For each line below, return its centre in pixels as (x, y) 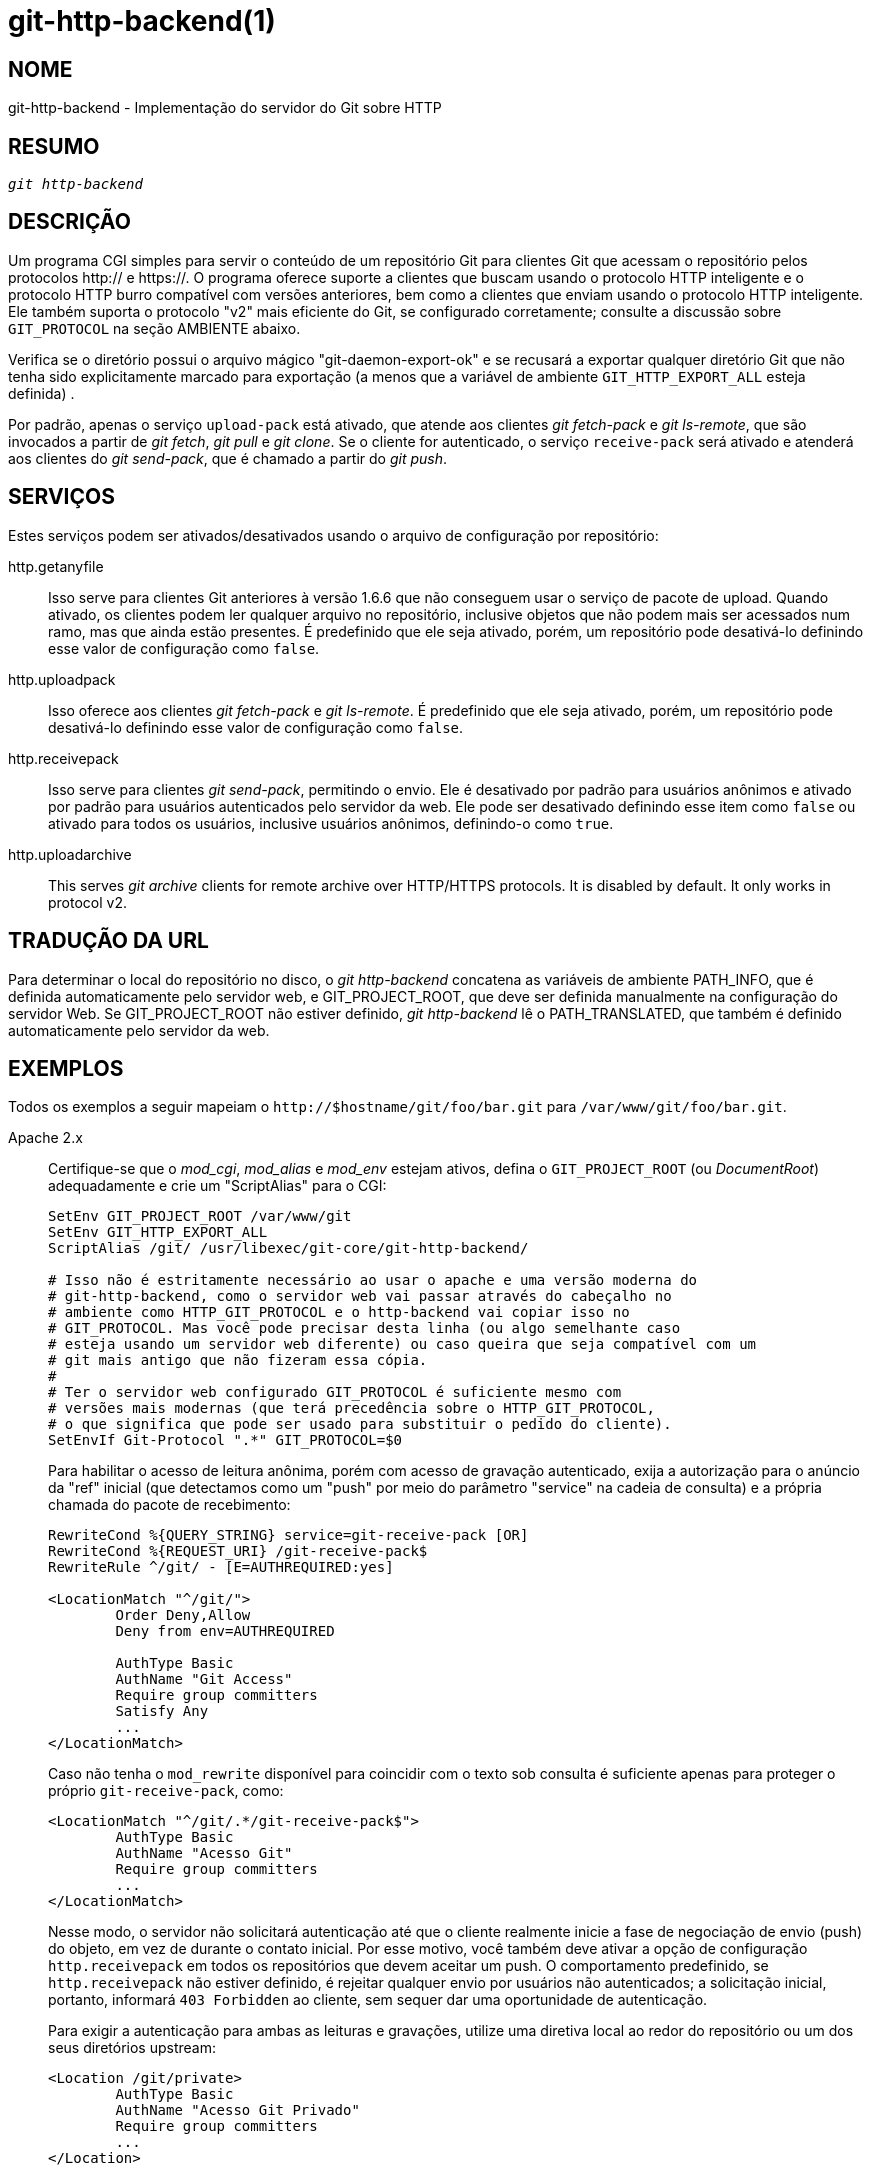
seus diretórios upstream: (132, 2048)
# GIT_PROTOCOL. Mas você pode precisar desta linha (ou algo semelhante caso (364, 1328)
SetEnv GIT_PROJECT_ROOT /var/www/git (200, 1216)
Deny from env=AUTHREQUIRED (225, 1631)
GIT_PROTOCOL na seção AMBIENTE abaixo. (154, 328)
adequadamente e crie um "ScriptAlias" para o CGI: (217, 1186)
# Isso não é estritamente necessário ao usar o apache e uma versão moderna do (373, 1280)
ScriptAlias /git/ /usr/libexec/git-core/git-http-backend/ (288, 1248)
